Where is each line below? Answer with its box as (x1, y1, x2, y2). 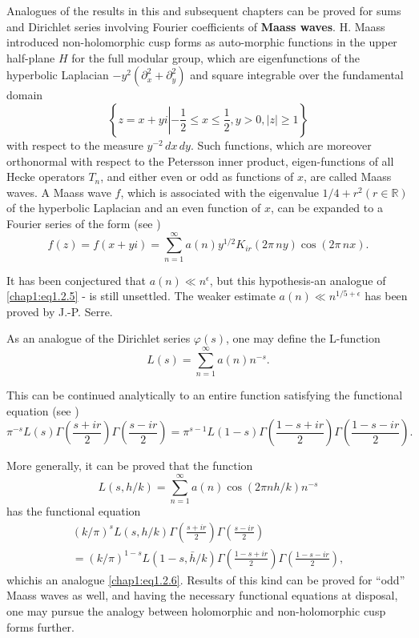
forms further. (6, 618, 75, 635)
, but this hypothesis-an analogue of (209, 271, 386, 288)
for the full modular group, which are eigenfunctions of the (71, 49, 360, 66)
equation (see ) (6, 402, 79, 419)
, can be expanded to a (270, 199, 383, 216)
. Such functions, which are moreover (190, 136, 372, 153)
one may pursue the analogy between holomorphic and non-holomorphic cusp (6, 602, 386, 619)
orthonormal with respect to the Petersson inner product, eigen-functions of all (6, 152, 394, 169)
